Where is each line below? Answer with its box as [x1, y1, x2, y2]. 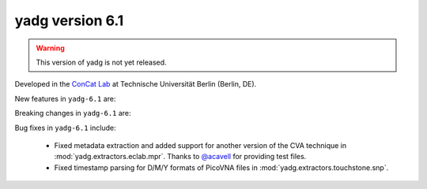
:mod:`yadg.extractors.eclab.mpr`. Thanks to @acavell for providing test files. [54, 152, 307, 161]
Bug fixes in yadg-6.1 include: [14, 123, 116, 132]
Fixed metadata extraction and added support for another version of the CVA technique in [54, 140, 347, 150]
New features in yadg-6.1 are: [14, 94, 116, 103]
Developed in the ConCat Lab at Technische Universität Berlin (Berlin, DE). [14, 80, 257, 89]
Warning [36, 43, 65, 53]
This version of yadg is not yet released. [36, 57, 167, 67]
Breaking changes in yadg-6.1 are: [14, 109, 131, 118]
